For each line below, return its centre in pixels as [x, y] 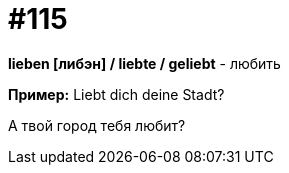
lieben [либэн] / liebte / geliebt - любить [144, 63]
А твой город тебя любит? [97, 125]
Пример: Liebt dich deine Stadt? [116, 94]
